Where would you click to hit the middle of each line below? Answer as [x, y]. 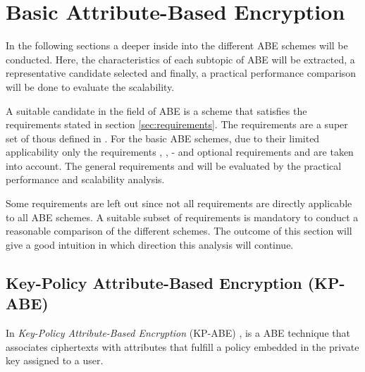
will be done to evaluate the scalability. [90, 86]
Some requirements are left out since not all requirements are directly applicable [179, 203]
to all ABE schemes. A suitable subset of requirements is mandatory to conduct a [182, 217]
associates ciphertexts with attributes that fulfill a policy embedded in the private [182, 346]
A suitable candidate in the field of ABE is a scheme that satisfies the [156, 110]
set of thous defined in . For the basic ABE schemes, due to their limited [163, 138]
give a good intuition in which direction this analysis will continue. [150, 244]
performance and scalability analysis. [85, 179]
